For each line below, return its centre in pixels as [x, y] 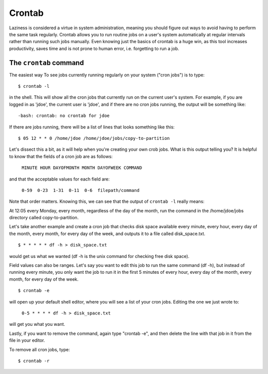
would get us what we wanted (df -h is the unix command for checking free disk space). [99, 256]
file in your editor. [27, 340]
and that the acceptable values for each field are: [60, 179]
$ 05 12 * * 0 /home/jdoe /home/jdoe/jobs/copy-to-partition [94, 138]
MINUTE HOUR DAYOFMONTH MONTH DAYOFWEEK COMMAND [82, 168]
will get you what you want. [37, 324]
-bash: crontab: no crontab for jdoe [64, 116]
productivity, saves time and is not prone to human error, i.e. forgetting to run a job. [94, 48]
